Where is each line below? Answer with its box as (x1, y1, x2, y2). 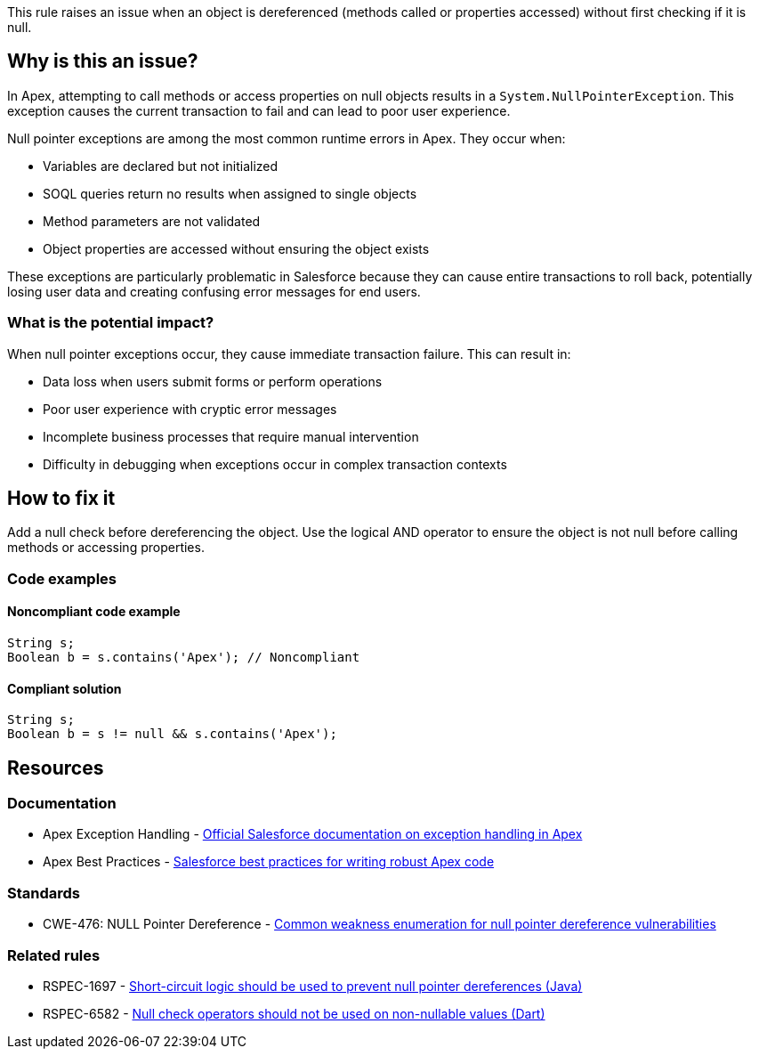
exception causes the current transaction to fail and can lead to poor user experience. (7, 102, 511, 118)
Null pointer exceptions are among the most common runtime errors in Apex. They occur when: (7, 130, 566, 146)
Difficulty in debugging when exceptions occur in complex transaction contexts (43, 456, 507, 472)
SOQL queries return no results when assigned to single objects (43, 185, 417, 201)
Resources (7, 756, 104, 779)
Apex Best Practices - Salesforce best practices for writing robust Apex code (43, 854, 495, 870)
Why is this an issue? (7, 50, 198, 73)
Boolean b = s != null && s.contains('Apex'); (7, 727, 337, 742)
